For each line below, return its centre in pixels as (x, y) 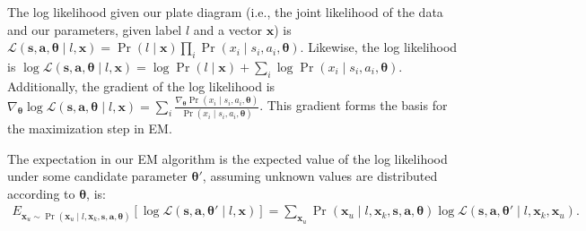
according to (41, 193)
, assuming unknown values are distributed (320, 176)
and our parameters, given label (95, 29)
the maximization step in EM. (90, 128)
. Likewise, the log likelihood (379, 47)
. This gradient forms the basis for (354, 105)
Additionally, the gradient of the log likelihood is (141, 86)
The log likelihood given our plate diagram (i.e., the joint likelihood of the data (225, 12)
